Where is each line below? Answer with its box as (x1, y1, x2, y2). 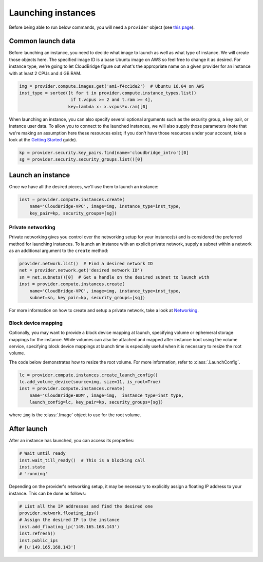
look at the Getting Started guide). (9, 136, 77, 142)
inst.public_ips (19, 538, 58, 543)
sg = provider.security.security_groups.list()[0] (19, 156, 143, 162)
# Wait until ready (19, 451, 66, 456)
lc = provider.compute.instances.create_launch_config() (19, 372, 158, 378)
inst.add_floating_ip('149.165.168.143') (19, 524, 120, 529)
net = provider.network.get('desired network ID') (19, 268, 143, 273)
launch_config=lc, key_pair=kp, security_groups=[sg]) (29, 400, 163, 405)
